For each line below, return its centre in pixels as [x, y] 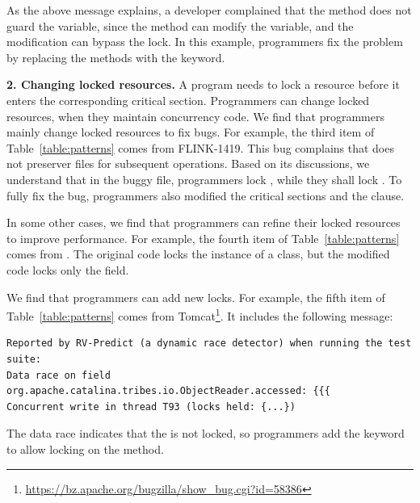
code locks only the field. [68, 269]
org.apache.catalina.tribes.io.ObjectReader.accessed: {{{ [168, 391]
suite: [24, 359]
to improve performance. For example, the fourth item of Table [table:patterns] [203, 238]
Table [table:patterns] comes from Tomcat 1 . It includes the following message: [200, 314]
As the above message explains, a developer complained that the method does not [209, 10]
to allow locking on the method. [85, 449]
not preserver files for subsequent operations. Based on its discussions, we [188, 163]
